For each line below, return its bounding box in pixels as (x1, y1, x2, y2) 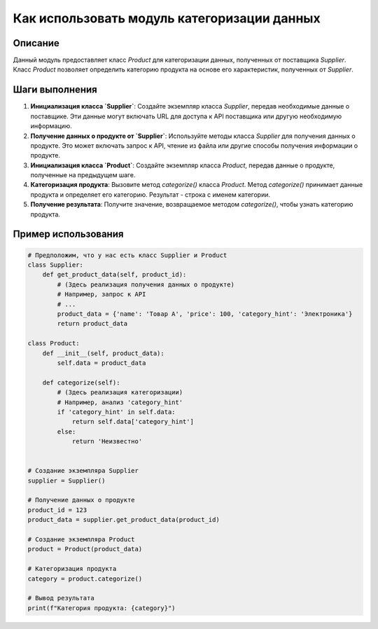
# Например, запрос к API (57, 291, 146, 298)
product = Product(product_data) (27, 545, 143, 553)
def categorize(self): (42, 378, 120, 387)
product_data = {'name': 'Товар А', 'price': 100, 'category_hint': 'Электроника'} (57, 310, 353, 318)
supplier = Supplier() (27, 476, 106, 485)
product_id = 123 (27, 506, 87, 514)
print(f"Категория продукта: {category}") (27, 604, 176, 612)
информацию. (30, 122, 73, 130)
